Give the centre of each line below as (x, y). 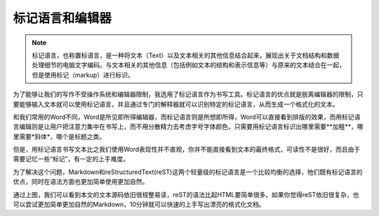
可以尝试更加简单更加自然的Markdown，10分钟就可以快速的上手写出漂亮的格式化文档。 (139, 204)
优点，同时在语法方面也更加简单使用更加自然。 (81, 182)
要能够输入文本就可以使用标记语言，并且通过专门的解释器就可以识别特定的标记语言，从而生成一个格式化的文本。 (176, 104)
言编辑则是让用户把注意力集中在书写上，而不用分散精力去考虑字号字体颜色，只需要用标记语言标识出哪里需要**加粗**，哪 (188, 127)
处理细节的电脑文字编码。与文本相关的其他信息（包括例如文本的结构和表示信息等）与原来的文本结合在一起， (188, 65)
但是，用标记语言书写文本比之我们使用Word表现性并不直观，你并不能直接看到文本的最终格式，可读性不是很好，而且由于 (187, 150)
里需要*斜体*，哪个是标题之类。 (59, 136)
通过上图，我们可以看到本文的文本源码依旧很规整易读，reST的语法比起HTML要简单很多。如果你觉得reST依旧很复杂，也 (186, 194)
